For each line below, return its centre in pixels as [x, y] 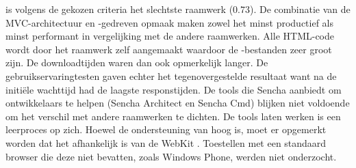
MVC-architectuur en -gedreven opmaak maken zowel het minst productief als [170, 22]
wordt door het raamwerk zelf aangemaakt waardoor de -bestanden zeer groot [169, 49]
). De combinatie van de [300, 9]
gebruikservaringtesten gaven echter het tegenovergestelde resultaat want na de [171, 75]
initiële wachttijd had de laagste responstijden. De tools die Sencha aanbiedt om [174, 89]
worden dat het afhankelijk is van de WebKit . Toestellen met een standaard [166, 142]
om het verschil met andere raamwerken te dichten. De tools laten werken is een [173, 116]
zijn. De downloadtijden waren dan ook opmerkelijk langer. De [137, 62]
